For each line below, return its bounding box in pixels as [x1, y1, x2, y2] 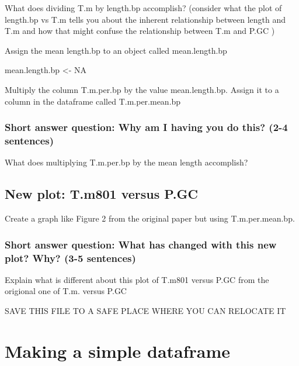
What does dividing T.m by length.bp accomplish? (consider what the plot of [5, 2, 282, 13]
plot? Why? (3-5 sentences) [5, 250, 136, 265]
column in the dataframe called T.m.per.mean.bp [5, 95, 181, 107]
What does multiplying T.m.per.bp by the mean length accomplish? [5, 156, 248, 168]
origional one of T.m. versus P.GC [5, 285, 127, 297]
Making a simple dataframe [5, 339, 231, 362]
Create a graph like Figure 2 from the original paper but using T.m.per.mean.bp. [5, 212, 295, 225]
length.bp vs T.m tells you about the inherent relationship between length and [5, 13, 286, 25]
